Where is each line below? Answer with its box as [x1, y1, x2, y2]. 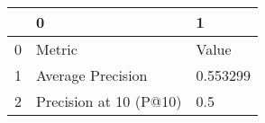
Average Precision [36, 65, 148, 85]
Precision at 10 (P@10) [36, 91, 182, 111]
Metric [36, 39, 78, 59]
